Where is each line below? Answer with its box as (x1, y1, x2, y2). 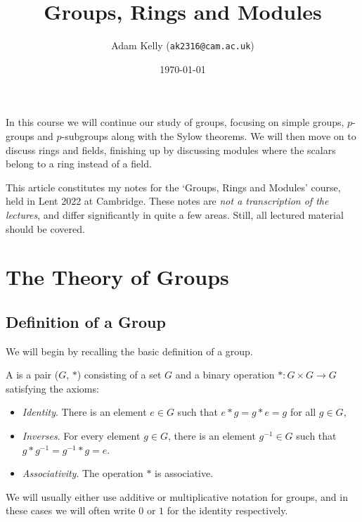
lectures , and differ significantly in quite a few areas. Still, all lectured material (6, 207, 344, 222)
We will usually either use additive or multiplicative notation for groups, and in (6, 489, 348, 504)
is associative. (155, 466, 214, 480)
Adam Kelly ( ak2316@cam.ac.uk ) (111, 38, 254, 53)
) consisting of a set (77, 367, 162, 382)
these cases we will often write (6, 503, 136, 518)
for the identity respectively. (167, 503, 288, 518)
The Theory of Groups (6, 262, 229, 291)
